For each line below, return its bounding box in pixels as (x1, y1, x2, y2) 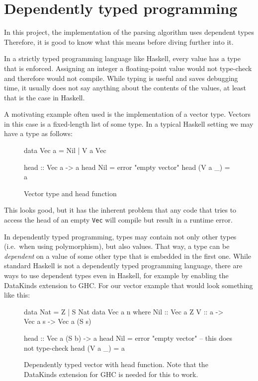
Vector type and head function (24, 188, 117, 198)
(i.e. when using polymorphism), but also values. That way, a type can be (4, 241, 230, 251)
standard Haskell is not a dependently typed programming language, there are (4, 260, 243, 271)
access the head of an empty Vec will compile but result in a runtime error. (4, 215, 233, 225)
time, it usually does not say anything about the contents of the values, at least (4, 82, 246, 93)
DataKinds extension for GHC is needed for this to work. (24, 369, 198, 379)
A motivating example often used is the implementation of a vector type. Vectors (4, 109, 251, 119)
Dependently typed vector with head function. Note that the (24, 359, 208, 370)
